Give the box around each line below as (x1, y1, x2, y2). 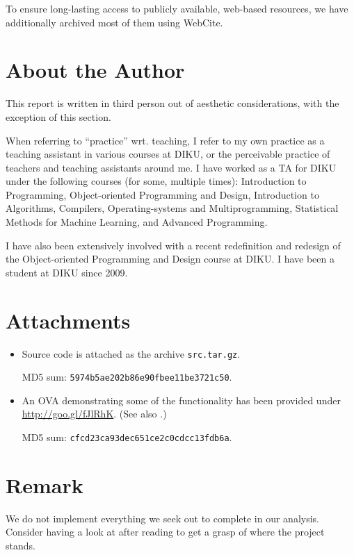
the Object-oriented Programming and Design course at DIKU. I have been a (6, 251, 335, 266)
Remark (6, 470, 83, 499)
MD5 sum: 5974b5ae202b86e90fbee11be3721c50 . (22, 370, 232, 384)
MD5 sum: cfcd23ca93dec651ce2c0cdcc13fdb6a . (22, 430, 232, 445)
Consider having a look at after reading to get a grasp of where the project (6, 524, 325, 539)
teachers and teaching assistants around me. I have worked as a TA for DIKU (6, 160, 337, 174)
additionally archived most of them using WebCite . (6, 15, 223, 29)
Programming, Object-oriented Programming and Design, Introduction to (6, 187, 319, 201)
